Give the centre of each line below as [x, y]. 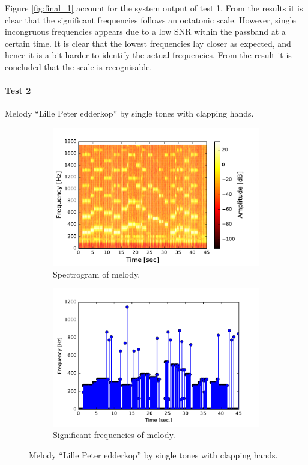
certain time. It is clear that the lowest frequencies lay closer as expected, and [148, 43]
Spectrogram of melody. [97, 274]
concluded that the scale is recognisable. [79, 66]
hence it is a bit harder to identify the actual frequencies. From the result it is [148, 55]
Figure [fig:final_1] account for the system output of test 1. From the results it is [154, 8]
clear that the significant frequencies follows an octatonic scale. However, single [150, 20]
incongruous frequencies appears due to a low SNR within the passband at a [145, 32]
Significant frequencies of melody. [114, 435]
